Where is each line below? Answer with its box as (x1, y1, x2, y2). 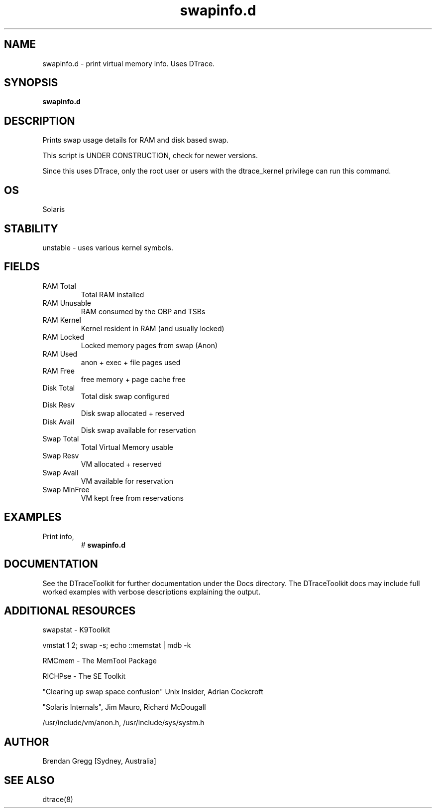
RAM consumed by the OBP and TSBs (81, 307, 206, 316)
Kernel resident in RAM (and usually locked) (81, 324, 224, 333)
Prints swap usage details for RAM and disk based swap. (42, 136, 229, 145)
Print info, (42, 532, 74, 541)
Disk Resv (42, 400, 75, 409)
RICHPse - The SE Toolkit (42, 672, 126, 681)
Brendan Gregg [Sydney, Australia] (42, 757, 156, 766)
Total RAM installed (81, 290, 144, 299)
